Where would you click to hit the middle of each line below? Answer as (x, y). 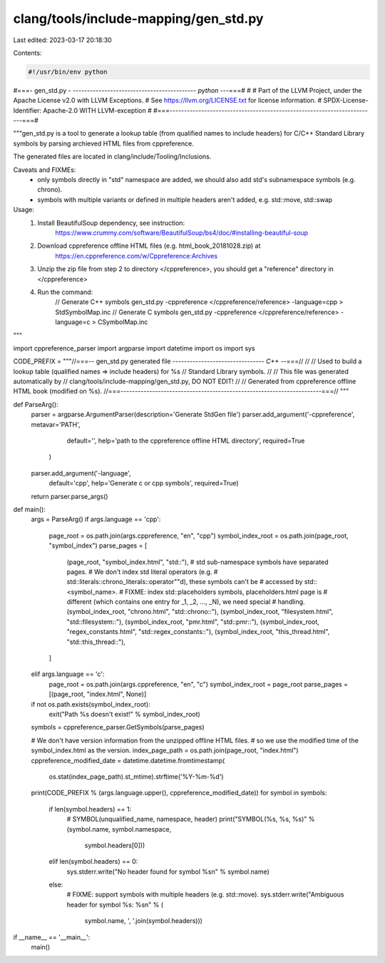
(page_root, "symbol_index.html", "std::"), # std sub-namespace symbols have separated (197, 562)
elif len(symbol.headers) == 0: (93, 862)
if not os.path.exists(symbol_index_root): (91, 704)
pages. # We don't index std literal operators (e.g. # (142, 572)
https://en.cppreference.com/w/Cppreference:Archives (136, 256)
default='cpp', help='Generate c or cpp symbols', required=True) (144, 483)
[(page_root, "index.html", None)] (98, 694)
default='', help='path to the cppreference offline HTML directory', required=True (186, 441)
